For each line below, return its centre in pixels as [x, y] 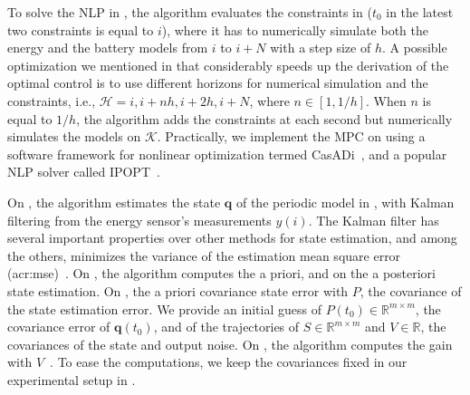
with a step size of [321, 48]
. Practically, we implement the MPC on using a [291, 136]
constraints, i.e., [52, 100]
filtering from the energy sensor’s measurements [139, 220]
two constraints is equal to [81, 29]
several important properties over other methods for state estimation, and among [232, 238]
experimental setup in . [72, 379]
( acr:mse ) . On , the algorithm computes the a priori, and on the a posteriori [221, 273]
